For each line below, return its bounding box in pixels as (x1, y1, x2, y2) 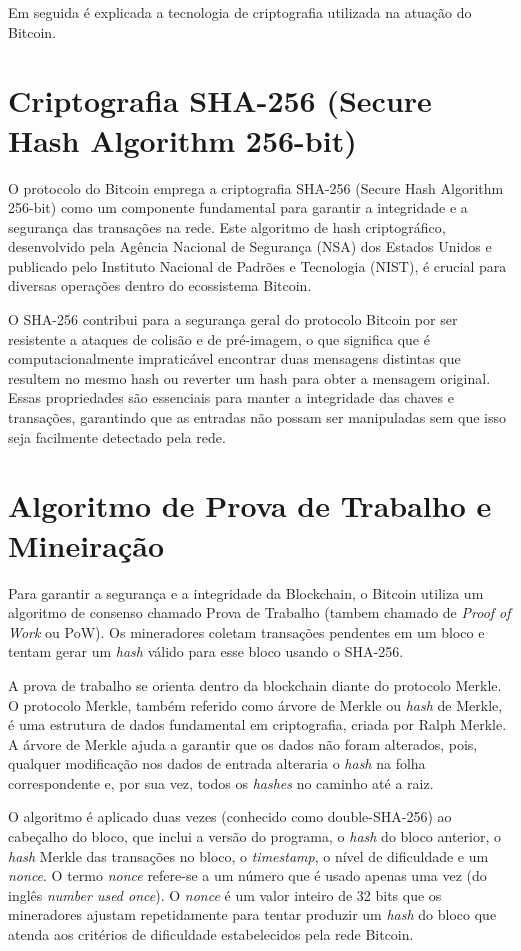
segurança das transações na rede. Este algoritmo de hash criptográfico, (8, 216, 446, 237)
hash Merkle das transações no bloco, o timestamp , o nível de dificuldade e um (8, 845, 489, 866)
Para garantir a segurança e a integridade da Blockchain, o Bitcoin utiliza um (8, 582, 484, 603)
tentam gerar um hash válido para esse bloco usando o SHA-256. (8, 641, 404, 662)
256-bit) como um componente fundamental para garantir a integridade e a (8, 197, 468, 218)
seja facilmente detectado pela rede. (8, 426, 226, 447)
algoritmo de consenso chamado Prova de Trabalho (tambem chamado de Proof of (8, 602, 511, 623)
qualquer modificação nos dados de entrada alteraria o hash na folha (8, 753, 426, 774)
